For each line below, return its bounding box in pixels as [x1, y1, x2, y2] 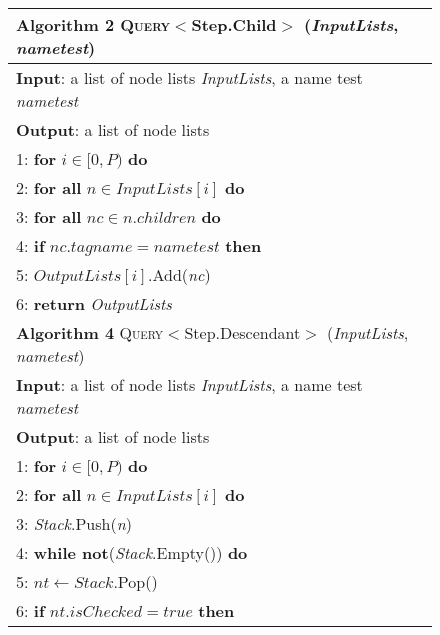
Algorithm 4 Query [16, 321, 164, 344]
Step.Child [191, 13, 277, 36]
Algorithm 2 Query [16, 13, 171, 36]
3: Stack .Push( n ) [16, 512, 132, 535]
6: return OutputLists [16, 292, 172, 315]
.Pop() [113, 570, 158, 593]
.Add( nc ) [148, 263, 211, 286]
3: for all [16, 205, 82, 228]
